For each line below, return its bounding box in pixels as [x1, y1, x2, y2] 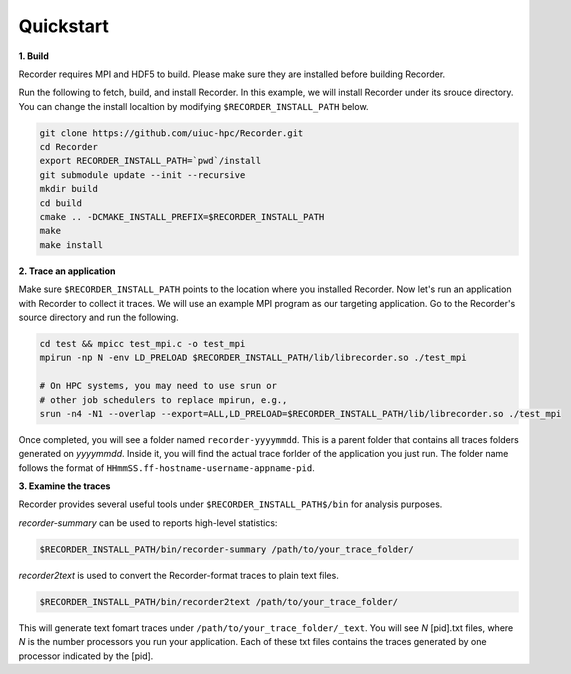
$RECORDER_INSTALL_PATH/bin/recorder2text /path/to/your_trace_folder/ [39, 596, 399, 607]
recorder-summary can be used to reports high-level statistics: [18, 516, 278, 529]
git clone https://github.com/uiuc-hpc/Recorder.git [39, 127, 304, 139]
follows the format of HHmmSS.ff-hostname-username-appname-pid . [18, 461, 315, 474]
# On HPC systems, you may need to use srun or [39, 380, 277, 392]
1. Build [18, 50, 49, 62]
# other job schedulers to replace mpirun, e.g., [39, 394, 288, 405]
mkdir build [39, 183, 99, 195]
